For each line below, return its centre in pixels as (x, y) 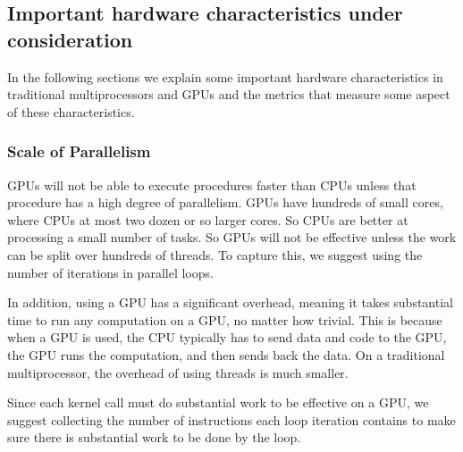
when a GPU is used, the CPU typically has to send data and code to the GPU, (227, 337)
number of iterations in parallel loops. (110, 272)
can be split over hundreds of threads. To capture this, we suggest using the (215, 254)
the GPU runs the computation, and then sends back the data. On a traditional (226, 354)
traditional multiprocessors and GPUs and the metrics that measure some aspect (229, 94)
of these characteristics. (71, 111)
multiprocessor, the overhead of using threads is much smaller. (178, 372)
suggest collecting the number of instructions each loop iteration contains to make (231, 419)
